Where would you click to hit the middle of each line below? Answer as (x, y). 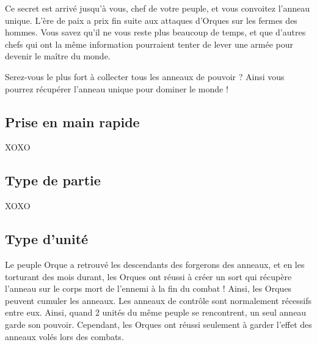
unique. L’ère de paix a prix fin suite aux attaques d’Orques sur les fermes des (151, 20)
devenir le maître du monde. (58, 56)
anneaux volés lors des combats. (64, 336)
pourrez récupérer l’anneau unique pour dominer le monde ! (117, 88)
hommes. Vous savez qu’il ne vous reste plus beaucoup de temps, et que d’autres (155, 32)
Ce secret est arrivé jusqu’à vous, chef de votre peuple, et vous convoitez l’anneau (158, 8)
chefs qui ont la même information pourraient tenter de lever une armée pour (149, 44)
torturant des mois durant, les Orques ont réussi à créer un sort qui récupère (148, 276)
